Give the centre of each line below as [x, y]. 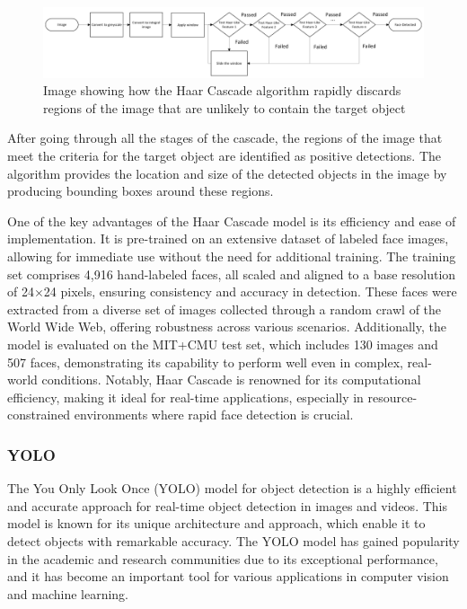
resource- [392, 397]
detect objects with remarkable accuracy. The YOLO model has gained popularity [233, 540]
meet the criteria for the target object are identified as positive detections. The [224, 156]
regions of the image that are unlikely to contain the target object [225, 107]
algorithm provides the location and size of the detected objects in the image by [227, 173]
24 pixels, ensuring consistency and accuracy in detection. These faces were [250, 291]
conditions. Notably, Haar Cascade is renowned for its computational [231, 380]
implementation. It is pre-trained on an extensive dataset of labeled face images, [228, 238]
